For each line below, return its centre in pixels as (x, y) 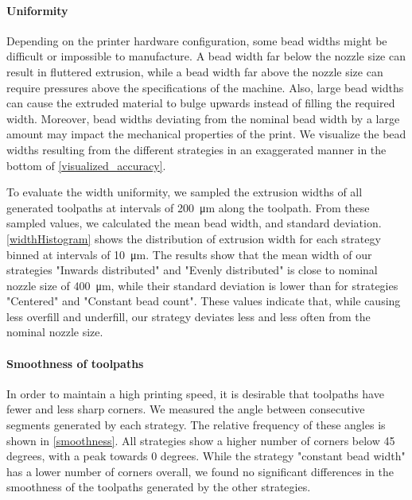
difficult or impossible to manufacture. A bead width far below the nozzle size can (206, 56)
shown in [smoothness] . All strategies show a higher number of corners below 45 (201, 440)
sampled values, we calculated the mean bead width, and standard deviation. (194, 223)
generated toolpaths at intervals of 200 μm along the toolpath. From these (188, 207)
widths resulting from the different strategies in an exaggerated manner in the (196, 149)
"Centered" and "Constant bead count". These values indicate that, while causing (204, 301)
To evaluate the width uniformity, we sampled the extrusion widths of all (185, 192)
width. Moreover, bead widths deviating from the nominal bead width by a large (203, 118)
